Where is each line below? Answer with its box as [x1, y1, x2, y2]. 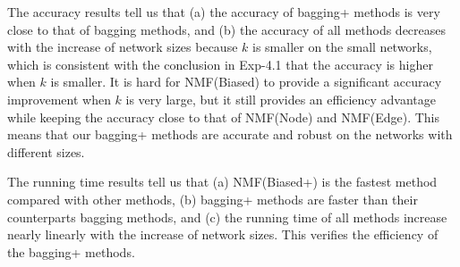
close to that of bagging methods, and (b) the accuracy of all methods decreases [7, 20, 447, 38]
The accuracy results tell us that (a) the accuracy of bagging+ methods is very [7, 3, 440, 21]
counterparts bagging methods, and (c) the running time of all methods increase [7, 207, 447, 226]
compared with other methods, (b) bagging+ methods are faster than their [7, 189, 418, 208]
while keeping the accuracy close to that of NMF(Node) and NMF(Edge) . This [7, 107, 440, 126]
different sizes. [7, 142, 85, 161]
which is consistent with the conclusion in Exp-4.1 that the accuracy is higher [7, 54, 433, 73]
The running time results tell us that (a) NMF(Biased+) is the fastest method [7, 172, 438, 191]
